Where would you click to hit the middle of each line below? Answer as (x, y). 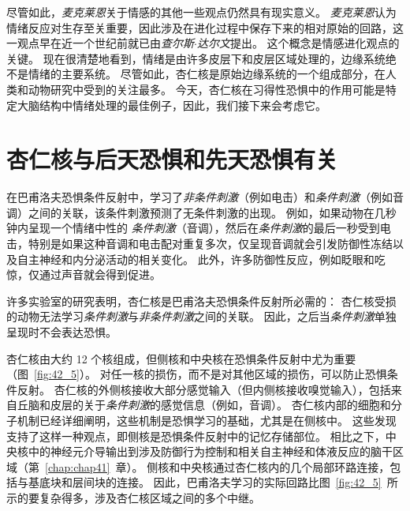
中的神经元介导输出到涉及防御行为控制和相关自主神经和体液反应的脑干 (210, 451)
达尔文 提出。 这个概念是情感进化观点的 (298, 43)
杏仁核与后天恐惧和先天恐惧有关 (172, 159)
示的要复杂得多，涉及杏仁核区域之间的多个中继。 (133, 497)
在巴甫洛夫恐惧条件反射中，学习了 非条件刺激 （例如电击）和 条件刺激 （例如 (199, 197)
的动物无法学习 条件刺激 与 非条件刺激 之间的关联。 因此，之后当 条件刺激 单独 (201, 316)
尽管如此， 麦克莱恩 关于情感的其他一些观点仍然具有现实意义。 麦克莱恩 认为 (201, 12)
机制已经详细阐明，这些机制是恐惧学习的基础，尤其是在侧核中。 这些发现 (207, 420)
